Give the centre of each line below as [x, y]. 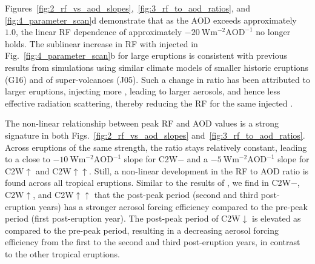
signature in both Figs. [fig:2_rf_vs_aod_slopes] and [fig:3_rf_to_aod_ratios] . [155, 135]
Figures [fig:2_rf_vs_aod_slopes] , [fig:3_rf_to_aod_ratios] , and [128, 8]
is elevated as [276, 218]
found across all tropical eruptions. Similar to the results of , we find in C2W [148, 183]
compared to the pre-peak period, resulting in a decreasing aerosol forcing [142, 230]
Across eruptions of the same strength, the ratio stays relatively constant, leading [156, 147]
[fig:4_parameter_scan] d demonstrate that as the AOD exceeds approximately [151, 20]
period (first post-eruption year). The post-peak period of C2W [123, 218]
